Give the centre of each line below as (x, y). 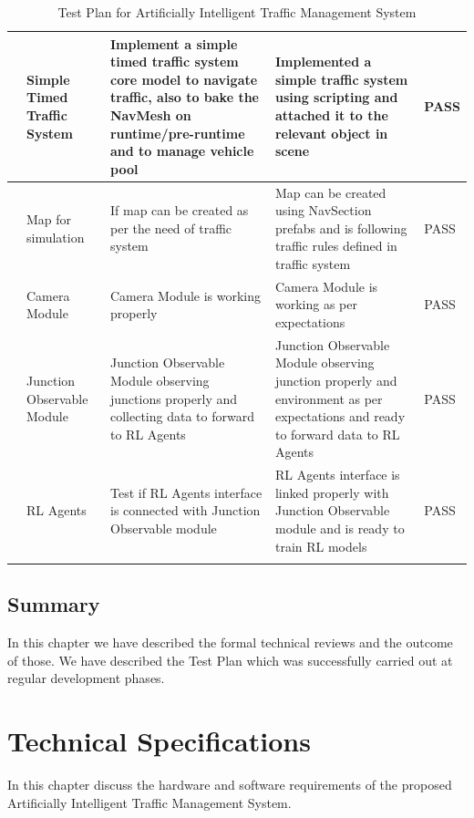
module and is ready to (340, 528)
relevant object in (331, 133)
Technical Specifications (159, 741)
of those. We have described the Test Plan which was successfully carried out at (230, 660)
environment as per (329, 398)
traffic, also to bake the (184, 97)
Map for (49, 218)
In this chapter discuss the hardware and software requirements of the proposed (230, 785)
